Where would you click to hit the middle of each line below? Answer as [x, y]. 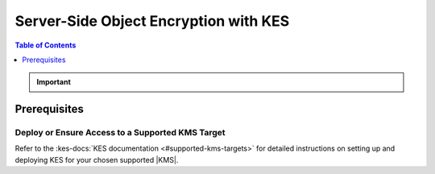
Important [54, 82]
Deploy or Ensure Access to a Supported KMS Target [120, 133]
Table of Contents [46, 45]
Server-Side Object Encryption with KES [152, 21]
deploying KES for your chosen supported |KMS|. [97, 159]
